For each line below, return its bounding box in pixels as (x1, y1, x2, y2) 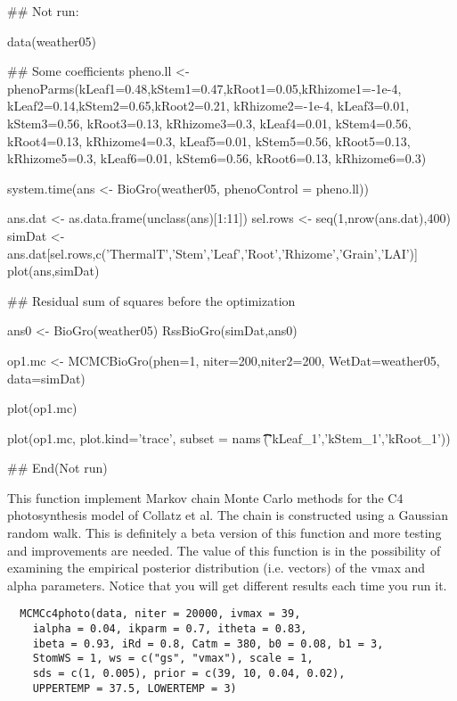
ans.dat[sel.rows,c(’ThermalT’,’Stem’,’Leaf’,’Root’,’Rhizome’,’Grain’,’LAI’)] (7, 243, 418, 262)
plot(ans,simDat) (7, 261, 100, 280)
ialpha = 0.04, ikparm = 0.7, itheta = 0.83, (32, 623, 307, 636)
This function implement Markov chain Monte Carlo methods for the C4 (7, 488, 404, 507)
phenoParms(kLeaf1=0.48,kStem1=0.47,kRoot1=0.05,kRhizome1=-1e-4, (7, 78, 402, 97)
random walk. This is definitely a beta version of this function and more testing (7, 524, 442, 542)
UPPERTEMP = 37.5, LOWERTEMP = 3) (32, 681, 237, 695)
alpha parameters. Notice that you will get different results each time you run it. (7, 575, 447, 594)
